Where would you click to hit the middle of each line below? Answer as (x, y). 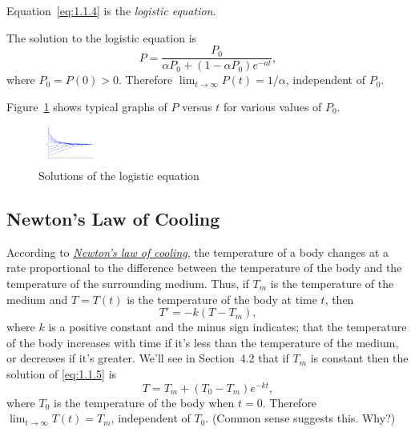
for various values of (273, 106)
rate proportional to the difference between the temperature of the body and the (204, 268)
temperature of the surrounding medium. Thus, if (128, 284)
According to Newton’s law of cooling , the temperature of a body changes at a (198, 252)
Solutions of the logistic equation (119, 176)
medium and (37, 299)
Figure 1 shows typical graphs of (87, 106)
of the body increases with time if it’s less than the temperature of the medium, (203, 342)
